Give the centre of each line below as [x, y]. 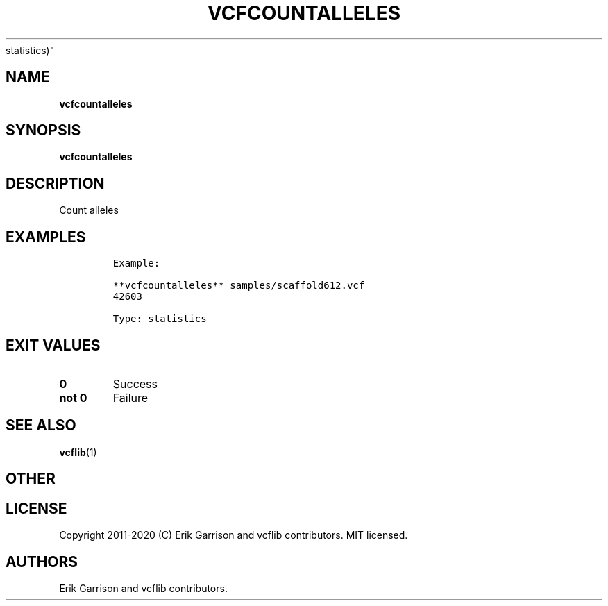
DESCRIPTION [55, 183]
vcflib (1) [78, 452]
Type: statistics [160, 319]
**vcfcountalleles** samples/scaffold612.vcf [239, 286]
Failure [130, 397]
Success [135, 384]
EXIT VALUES [53, 345]
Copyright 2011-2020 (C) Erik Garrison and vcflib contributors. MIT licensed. [234, 535]
